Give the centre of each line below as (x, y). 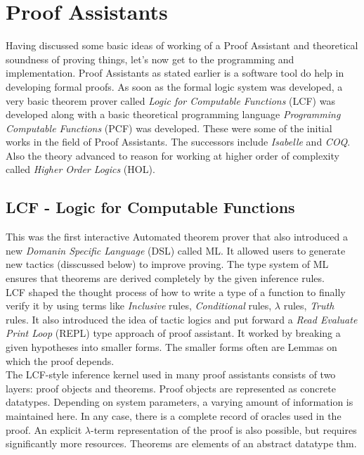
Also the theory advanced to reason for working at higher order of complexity (173, 155)
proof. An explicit (44, 429)
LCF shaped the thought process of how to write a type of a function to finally (176, 291)
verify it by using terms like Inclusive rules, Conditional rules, (139, 306)
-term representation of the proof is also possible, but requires (224, 429)
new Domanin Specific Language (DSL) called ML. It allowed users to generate (176, 250)
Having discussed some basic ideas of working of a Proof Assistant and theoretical (182, 45)
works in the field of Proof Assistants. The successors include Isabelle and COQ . (178, 142)
